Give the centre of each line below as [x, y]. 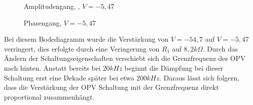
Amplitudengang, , [52, 6]
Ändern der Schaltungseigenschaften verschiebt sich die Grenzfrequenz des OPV [125, 58]
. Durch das [220, 48]
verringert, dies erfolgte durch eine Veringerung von [82, 48]
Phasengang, [43, 22]
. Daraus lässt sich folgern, [199, 77]
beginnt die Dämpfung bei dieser [174, 67]
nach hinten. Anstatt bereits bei [52, 67]
